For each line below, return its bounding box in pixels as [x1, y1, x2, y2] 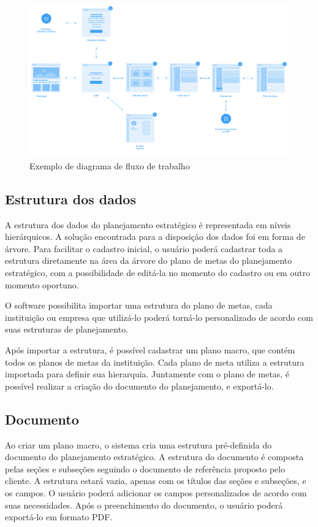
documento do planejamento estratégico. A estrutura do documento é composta [5, 450, 304, 463]
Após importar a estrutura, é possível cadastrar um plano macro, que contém [5, 344, 295, 356]
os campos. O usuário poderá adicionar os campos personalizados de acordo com [5, 486, 307, 499]
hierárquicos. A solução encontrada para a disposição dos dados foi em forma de [5, 230, 305, 243]
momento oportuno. [5, 278, 79, 291]
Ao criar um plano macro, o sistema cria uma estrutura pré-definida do [5, 438, 272, 451]
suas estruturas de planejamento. [5, 323, 129, 336]
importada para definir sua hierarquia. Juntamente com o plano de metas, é [5, 367, 290, 380]
